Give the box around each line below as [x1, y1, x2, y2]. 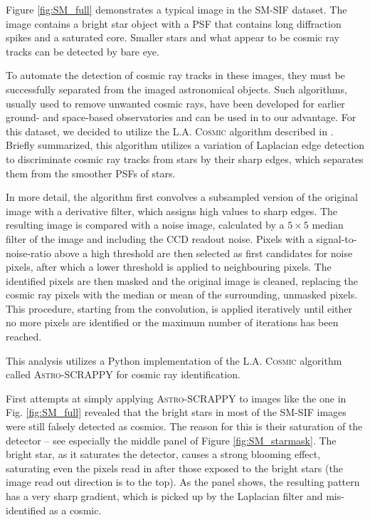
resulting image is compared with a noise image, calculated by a [6, 217, 285, 232]
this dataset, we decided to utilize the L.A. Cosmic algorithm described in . [6, 123, 334, 138]
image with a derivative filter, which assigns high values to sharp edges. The [6, 203, 338, 218]
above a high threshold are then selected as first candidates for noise [54, 245, 353, 260]
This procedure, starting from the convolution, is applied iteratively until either [6, 301, 353, 316]
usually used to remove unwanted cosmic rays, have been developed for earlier [6, 95, 345, 110]
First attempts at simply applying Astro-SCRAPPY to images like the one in [6, 390, 347, 405]
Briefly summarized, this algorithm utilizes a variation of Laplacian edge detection [6, 137, 364, 152]
